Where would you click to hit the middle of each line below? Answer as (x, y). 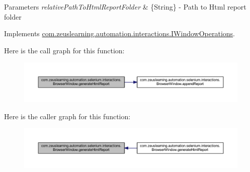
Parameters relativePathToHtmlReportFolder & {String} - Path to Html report (125, 7)
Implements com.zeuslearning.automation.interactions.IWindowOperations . (119, 33)
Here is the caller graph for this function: (67, 116)
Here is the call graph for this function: (64, 50)
